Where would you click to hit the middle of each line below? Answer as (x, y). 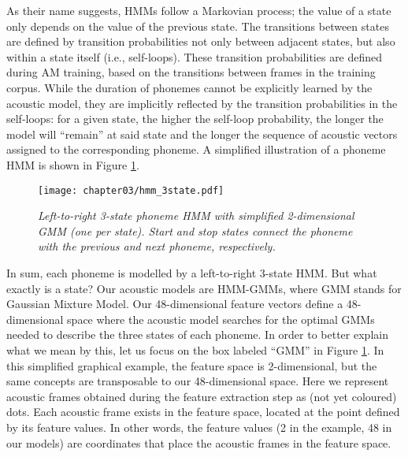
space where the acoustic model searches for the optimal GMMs (221, 319)
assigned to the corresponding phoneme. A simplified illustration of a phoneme (196, 149)
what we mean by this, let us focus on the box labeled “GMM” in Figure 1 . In (195, 349)
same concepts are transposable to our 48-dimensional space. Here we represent (198, 381)
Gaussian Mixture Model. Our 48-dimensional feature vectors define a (175, 304)
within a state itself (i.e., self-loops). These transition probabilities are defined (195, 56)
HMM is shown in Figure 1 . (73, 164)
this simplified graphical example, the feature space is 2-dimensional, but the (192, 365)
